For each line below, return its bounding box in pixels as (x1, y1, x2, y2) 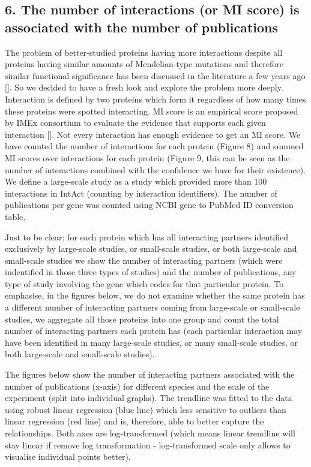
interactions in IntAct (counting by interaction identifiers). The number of (5, 186, 277, 199)
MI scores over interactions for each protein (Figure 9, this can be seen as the (5, 151, 290, 164)
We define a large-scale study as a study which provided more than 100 (5, 175, 267, 188)
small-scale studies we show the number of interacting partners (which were (5, 254, 283, 266)
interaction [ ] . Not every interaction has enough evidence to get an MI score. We (5, 128, 301, 140)
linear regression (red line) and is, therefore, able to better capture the (5, 415, 264, 427)
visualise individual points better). (5, 450, 131, 463)
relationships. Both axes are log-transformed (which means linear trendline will (5, 427, 295, 439)
